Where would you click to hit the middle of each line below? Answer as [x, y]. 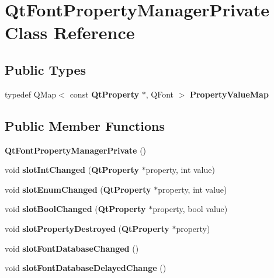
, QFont [159, 94]
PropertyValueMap [229, 94]
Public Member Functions [85, 125]
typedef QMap [31, 94]
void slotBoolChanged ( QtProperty [75, 209]
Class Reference [70, 32]
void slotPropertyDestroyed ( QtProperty [87, 228]
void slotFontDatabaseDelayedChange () [86, 268]
